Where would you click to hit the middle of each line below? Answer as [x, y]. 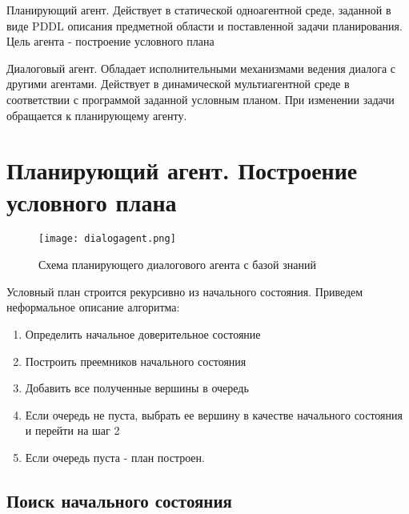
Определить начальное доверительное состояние [143, 333]
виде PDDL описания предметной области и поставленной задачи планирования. [204, 25]
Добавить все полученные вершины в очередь [137, 388]
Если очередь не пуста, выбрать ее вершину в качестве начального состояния [214, 414]
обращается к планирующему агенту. [97, 115]
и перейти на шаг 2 [72, 430]
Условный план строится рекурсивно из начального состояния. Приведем [185, 291]
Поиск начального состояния [119, 500]
